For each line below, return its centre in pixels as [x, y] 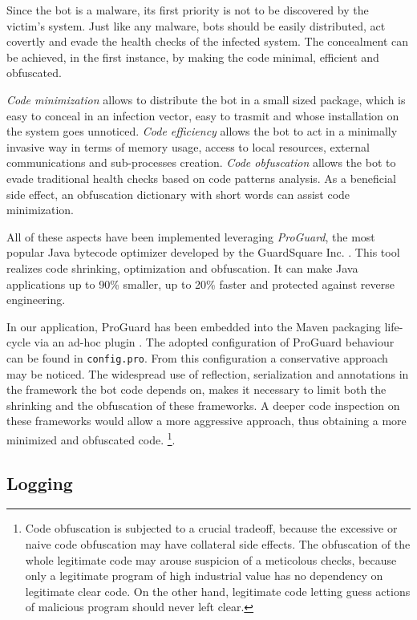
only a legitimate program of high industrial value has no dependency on [204, 575]
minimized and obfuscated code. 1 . [91, 438]
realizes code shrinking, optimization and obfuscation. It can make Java [182, 267]
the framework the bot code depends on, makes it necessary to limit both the [196, 389]
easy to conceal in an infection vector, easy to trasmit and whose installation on [203, 115]
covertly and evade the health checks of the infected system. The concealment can [208, 41]
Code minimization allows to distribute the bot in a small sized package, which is [206, 99]
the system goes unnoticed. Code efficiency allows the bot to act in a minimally [202, 131]
